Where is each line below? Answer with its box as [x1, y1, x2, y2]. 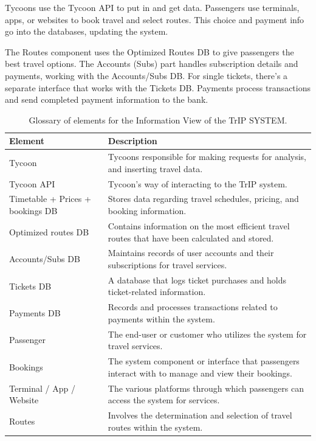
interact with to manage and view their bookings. [108, 366, 292, 379]
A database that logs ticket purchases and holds [108, 273, 287, 286]
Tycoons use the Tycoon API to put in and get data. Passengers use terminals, [5, 1, 300, 13]
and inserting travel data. [108, 162, 203, 175]
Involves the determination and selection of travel [108, 408, 292, 421]
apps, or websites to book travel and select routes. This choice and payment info [5, 13, 304, 26]
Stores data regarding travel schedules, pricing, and [108, 192, 299, 205]
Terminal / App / [9, 381, 75, 394]
